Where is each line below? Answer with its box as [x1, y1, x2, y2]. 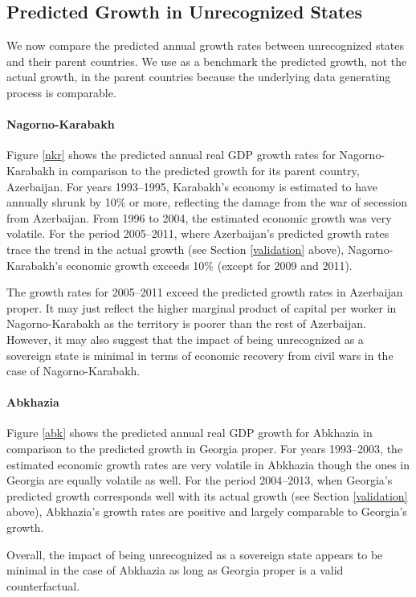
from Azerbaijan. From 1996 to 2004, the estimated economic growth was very [6, 209, 392, 226]
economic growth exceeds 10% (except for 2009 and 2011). [66, 256, 353, 273]
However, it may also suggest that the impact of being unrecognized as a [6, 330, 364, 347]
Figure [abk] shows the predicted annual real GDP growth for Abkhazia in [6, 424, 373, 441]
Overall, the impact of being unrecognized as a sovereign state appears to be [6, 546, 383, 562]
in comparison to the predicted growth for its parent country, [59, 162, 360, 178]
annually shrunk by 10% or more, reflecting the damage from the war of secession [6, 194, 408, 211]
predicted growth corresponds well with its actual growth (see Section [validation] [6, 487, 408, 504]
